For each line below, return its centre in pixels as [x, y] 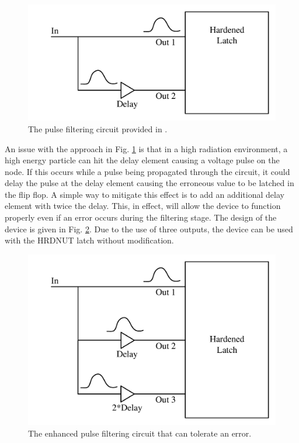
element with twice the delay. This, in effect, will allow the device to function [143, 206]
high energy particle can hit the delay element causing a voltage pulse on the [142, 160]
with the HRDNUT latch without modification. [89, 240]
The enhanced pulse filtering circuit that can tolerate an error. [140, 433]
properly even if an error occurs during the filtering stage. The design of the [141, 217]
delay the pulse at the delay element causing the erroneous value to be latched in [149, 183]
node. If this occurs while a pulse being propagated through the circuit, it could [147, 171]
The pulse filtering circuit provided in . [98, 128]
